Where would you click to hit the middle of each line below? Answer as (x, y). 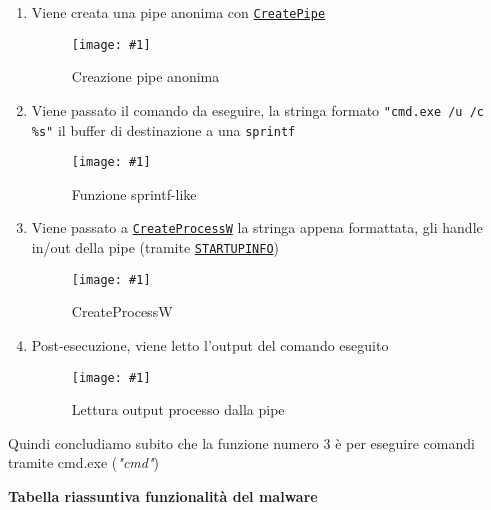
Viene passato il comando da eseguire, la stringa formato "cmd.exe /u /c (257, 109)
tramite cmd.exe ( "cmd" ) (84, 462)
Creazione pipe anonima (145, 76)
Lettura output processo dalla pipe (178, 409)
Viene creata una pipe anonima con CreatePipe (178, 12)
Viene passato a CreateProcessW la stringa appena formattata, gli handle (257, 227)
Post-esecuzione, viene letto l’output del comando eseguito (210, 345)
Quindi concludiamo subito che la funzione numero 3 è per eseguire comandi (241, 442)
